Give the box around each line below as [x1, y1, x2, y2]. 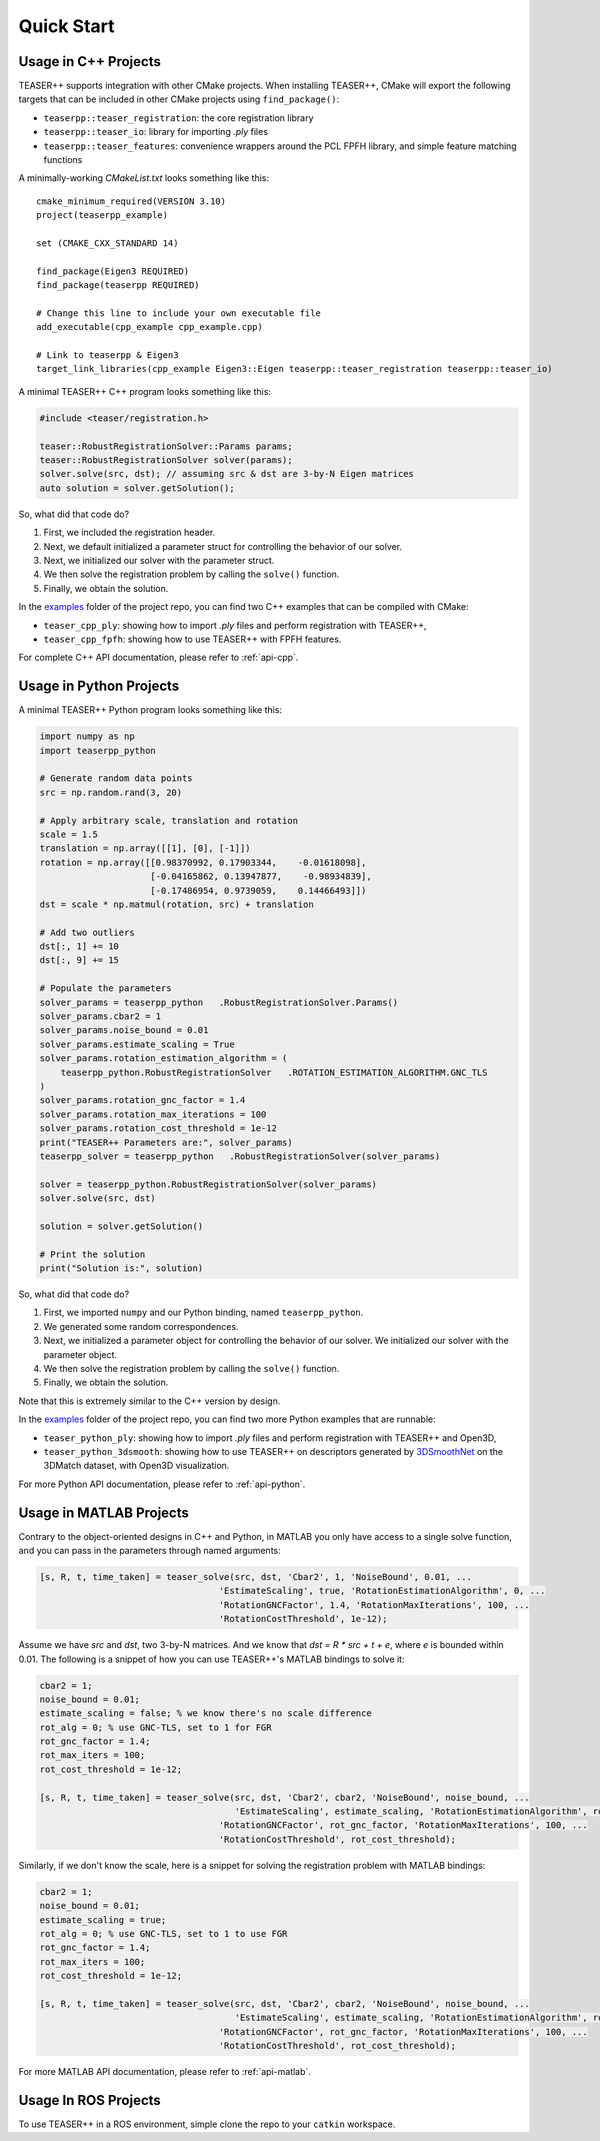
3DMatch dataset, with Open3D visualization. [43, 1460, 230, 1472]
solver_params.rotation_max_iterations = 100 [39, 1108, 267, 1120]
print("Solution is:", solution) [39, 1263, 204, 1274]
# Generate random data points [39, 773, 194, 784]
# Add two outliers [39, 926, 135, 938]
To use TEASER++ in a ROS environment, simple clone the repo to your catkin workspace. [18, 2118, 396, 2130]
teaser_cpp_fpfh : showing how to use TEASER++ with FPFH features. [43, 633, 342, 645]
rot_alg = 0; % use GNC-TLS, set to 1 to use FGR [39, 1928, 288, 1939]
